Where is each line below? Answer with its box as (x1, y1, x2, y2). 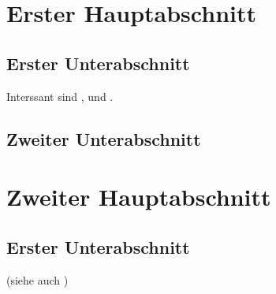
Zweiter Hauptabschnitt (6, 180, 271, 213)
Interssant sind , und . (6, 87, 114, 104)
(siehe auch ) (6, 271, 69, 288)
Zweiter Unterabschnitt (6, 126, 201, 151)
